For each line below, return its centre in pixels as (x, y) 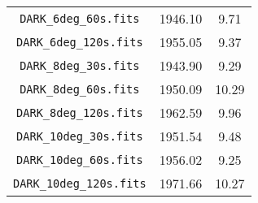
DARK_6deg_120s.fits (80, 42)
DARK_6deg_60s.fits (80, 18)
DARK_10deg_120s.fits (80, 183)
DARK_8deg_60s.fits (80, 89)
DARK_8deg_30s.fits (80, 65)
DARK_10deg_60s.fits (80, 160)
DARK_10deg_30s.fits (80, 136)
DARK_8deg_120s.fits (80, 112)
